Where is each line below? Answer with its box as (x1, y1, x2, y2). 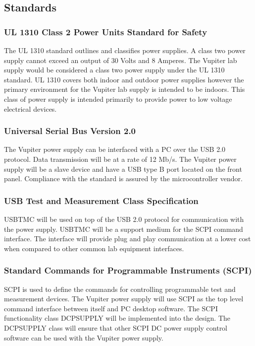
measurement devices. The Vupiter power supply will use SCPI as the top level (4, 293, 244, 304)
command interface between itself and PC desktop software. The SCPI (4, 303, 218, 313)
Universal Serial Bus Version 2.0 (4, 125, 136, 137)
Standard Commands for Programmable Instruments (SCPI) (4, 264, 252, 277)
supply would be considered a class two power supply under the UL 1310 (4, 65, 225, 75)
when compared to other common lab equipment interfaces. (4, 243, 184, 253)
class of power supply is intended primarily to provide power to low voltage (4, 93, 232, 104)
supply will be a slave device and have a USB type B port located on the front (4, 163, 242, 174)
